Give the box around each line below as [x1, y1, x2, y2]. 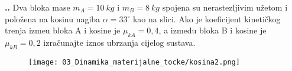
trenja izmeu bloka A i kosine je [5, 24, 121, 36]
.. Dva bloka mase [5, 1, 70, 13]
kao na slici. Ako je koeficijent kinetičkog [132, 12, 281, 25]
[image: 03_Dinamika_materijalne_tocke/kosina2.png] [28, 58, 240, 66]
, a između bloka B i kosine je [158, 24, 267, 36]
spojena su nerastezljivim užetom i [162, 1, 288, 13]
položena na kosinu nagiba [5, 12, 100, 25]
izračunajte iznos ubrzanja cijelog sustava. [43, 36, 196, 48]
